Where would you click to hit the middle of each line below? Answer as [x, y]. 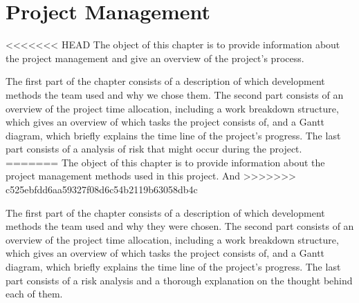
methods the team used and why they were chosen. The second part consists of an [180, 226]
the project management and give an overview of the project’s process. [155, 58]
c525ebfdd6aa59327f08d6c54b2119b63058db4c [102, 189]
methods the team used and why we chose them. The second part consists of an [175, 94]
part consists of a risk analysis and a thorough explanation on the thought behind [179, 280]
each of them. [34, 294]
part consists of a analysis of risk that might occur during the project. [154, 149]
